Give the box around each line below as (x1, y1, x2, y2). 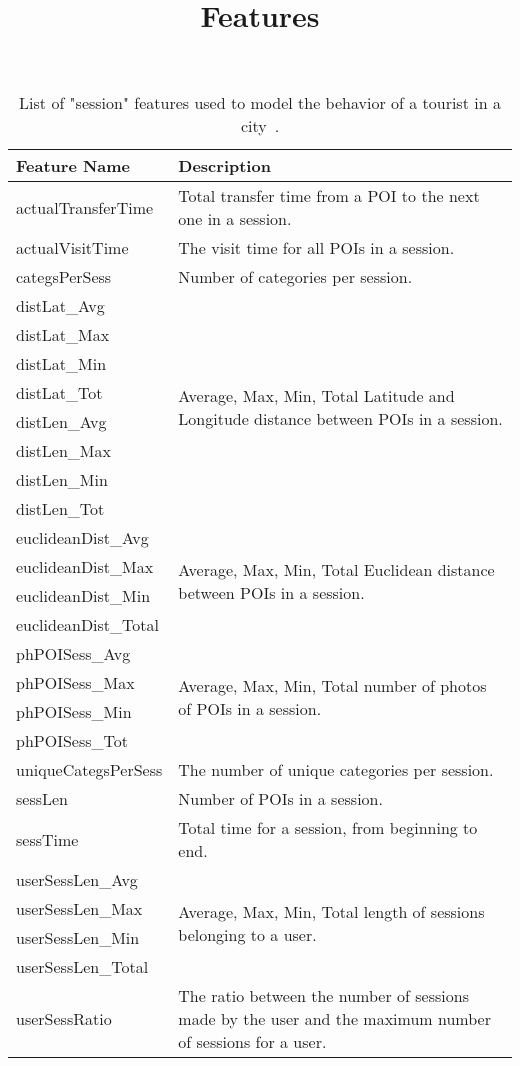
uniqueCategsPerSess (16, 758, 163, 782)
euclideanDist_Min (16, 584, 151, 608)
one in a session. (178, 207, 292, 231)
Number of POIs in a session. (178, 787, 383, 811)
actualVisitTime (16, 236, 129, 260)
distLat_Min (16, 352, 107, 376)
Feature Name (16, 154, 131, 178)
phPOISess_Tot (16, 729, 128, 753)
